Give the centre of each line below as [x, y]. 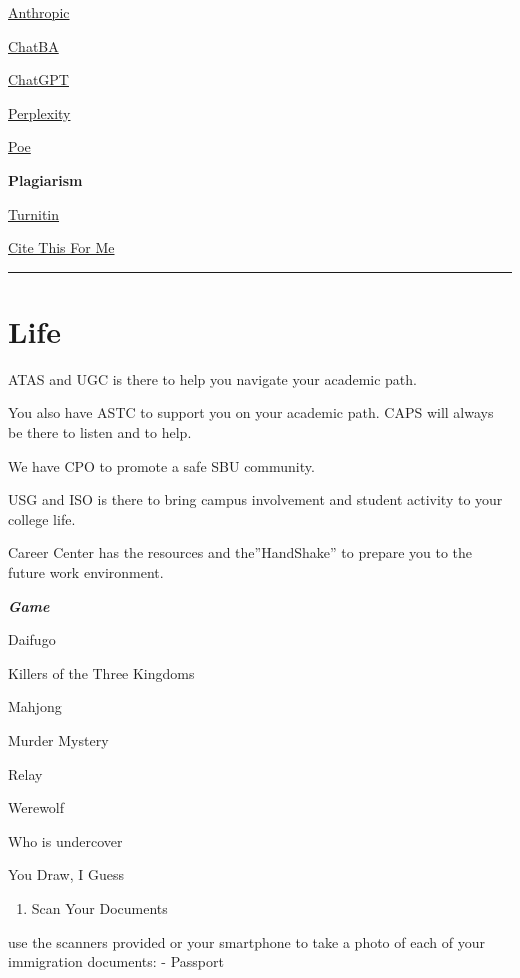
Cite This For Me [61, 247]
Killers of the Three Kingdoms [101, 672]
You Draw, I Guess [66, 874]
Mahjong [35, 706]
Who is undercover [65, 840]
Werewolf [36, 807]
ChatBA [33, 45]
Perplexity [39, 112]
